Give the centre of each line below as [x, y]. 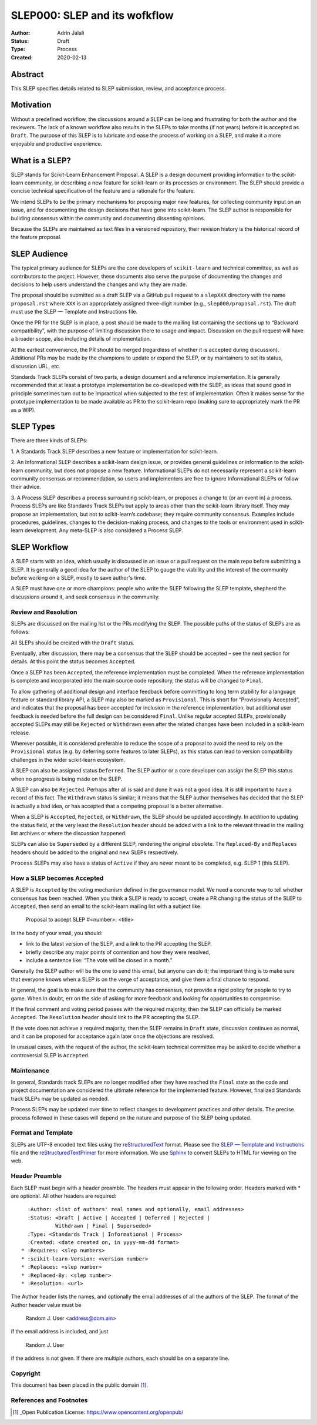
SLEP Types [33, 427]
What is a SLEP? [41, 161]
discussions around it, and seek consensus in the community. [85, 597]
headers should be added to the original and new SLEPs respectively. [95, 852]
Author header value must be [46, 1305]
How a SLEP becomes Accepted [57, 878]
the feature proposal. [36, 237]
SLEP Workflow [40, 547]
